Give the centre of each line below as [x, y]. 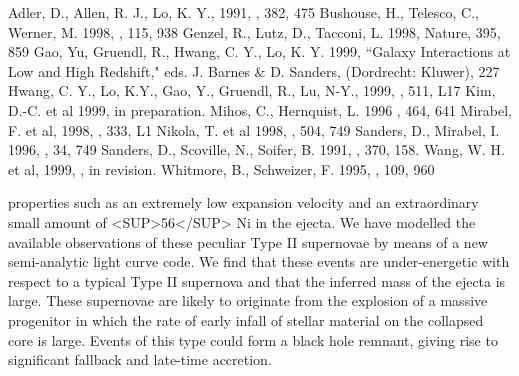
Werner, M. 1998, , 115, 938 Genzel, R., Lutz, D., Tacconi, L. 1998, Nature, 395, [254, 31]
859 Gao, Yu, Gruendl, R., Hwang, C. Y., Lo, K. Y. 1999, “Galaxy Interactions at [259, 51]
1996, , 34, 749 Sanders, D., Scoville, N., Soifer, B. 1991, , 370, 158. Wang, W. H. [256, 149]
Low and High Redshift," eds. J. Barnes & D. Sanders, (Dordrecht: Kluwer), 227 [254, 70]
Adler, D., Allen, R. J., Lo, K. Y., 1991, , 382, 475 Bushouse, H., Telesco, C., [244, 12]
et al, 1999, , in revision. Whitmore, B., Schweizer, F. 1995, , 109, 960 [221, 168]
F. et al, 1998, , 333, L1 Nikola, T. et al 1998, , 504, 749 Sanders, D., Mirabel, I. [254, 129]
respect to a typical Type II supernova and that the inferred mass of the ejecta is [257, 280]
